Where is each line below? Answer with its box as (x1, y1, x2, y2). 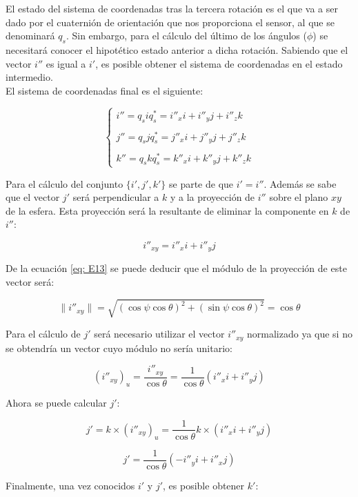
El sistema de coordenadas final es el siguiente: (6, 83, 203, 97)
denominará (6, 28, 55, 43)
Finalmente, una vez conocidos (6, 478, 135, 492)
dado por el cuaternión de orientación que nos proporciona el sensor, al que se (6, 14, 335, 29)
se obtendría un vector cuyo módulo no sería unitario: (6, 340, 232, 355)
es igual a (46, 56, 86, 70)
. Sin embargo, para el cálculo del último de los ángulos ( (66, 28, 307, 43)
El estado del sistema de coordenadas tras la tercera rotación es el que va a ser (6, 1, 338, 15)
